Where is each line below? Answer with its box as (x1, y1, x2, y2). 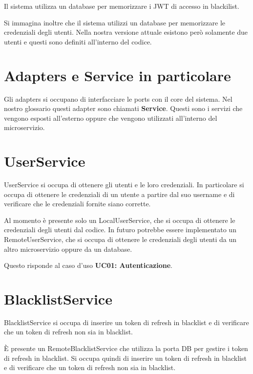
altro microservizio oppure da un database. (4, 243, 132, 254)
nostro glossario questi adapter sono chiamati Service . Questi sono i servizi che (4, 103, 243, 113)
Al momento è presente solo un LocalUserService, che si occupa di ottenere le (4, 215, 235, 225)
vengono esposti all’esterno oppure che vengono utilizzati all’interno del (4, 112, 217, 123)
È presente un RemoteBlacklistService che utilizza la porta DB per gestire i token (4, 343, 248, 353)
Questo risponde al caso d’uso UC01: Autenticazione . (4, 260, 172, 270)
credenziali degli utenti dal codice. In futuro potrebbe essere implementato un (4, 224, 236, 235)
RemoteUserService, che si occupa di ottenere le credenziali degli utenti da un (4, 234, 237, 244)
